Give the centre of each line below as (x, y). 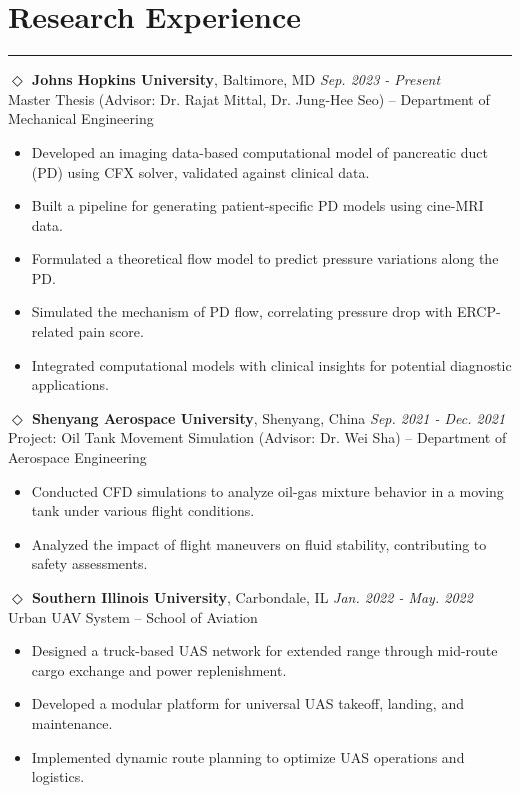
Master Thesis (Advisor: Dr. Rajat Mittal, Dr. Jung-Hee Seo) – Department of (249, 98)
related (52, 331)
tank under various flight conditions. (143, 510)
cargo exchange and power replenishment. (159, 669)
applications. (70, 384)
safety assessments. (89, 563)
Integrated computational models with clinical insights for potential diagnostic (271, 364)
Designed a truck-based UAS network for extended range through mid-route (264, 650)
